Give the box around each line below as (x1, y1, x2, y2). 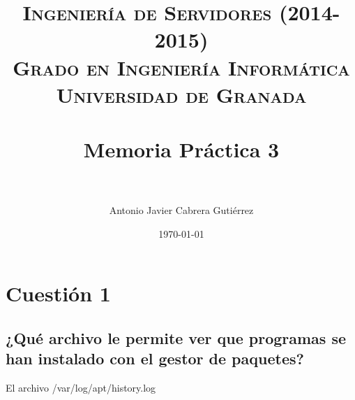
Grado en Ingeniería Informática (13, 52, 350, 81)
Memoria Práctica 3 (83, 135, 280, 164)
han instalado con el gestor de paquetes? (6, 348, 304, 369)
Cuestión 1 (6, 279, 111, 308)
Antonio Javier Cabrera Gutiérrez (109, 203, 254, 217)
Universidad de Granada (56, 80, 307, 108)
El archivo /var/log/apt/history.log (6, 380, 156, 395)
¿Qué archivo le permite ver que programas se (6, 327, 347, 349)
